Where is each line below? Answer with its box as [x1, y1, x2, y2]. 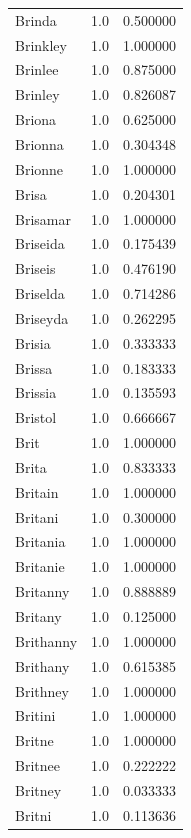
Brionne [15, 158, 64, 179]
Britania [15, 531, 66, 552]
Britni [15, 804, 52, 825]
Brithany [15, 655, 70, 676]
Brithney [15, 680, 69, 701]
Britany [15, 606, 62, 626]
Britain [15, 481, 59, 502]
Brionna [15, 133, 64, 154]
